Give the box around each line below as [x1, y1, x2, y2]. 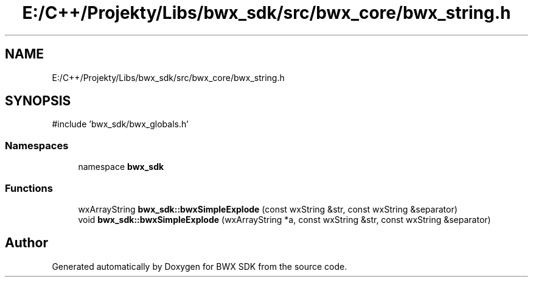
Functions [5, 182, 53, 194]
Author [5, 235, 48, 251]
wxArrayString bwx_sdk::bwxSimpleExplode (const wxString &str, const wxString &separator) [78, 203, 458, 214]
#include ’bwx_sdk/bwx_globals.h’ [52, 119, 189, 130]
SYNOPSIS [5, 93, 71, 109]
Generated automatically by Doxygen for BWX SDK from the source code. [52, 261, 347, 272]
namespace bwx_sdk [78, 161, 164, 172]
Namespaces [5, 139, 69, 152]
